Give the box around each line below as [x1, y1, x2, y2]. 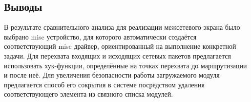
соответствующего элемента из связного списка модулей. [4, 89, 173, 99]
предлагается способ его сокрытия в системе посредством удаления [4, 79, 205, 89]
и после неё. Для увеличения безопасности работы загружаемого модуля [4, 70, 220, 80]
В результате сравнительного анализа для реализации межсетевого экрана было [4, 22, 240, 32]
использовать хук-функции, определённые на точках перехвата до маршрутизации [4, 60, 247, 70]
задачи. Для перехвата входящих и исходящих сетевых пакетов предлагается [4, 50, 231, 61]
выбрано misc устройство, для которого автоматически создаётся [4, 31, 197, 41]
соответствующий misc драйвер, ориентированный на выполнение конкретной [4, 41, 236, 51]
